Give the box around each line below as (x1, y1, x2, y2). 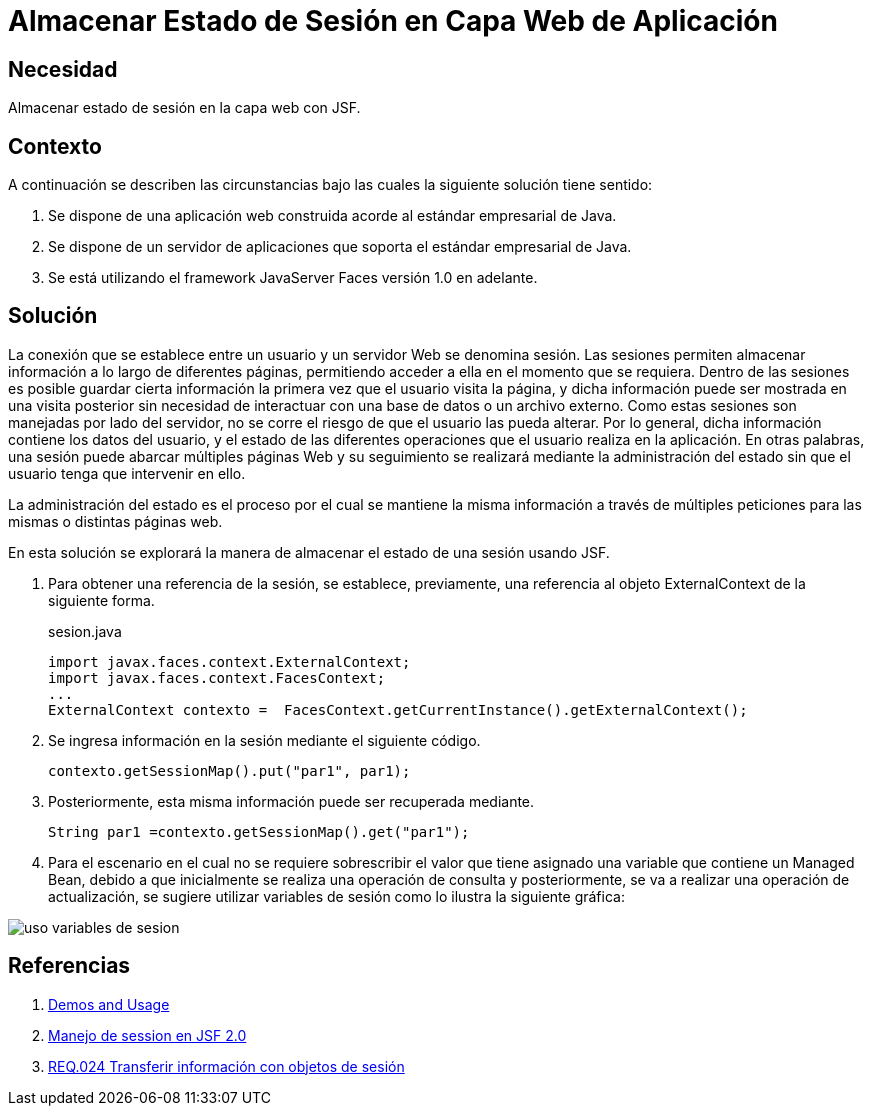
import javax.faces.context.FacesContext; (48, 669, 386, 686)
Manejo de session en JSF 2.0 (48, 1026, 247, 1044)
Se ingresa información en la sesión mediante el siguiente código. (48, 731, 481, 749)
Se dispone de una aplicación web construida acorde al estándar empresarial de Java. (48, 207, 617, 225)
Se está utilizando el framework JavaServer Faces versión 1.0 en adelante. (48, 269, 538, 287)
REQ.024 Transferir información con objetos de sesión (48, 1057, 405, 1075)
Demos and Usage (48, 995, 170, 1013)
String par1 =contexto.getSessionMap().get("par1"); (48, 823, 470, 840)
